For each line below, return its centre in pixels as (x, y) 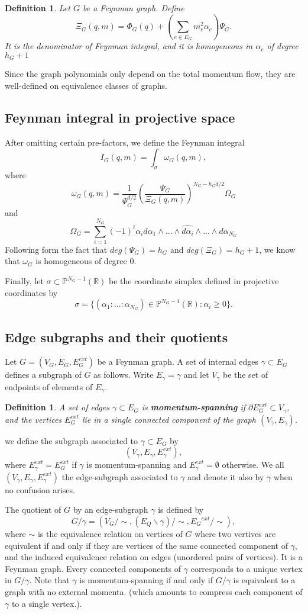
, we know (277, 249)
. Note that (49, 580)
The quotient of (33, 509)
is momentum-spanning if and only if (146, 580)
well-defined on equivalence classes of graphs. (86, 85)
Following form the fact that (56, 249)
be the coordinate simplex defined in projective (194, 281)
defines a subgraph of (43, 374)
